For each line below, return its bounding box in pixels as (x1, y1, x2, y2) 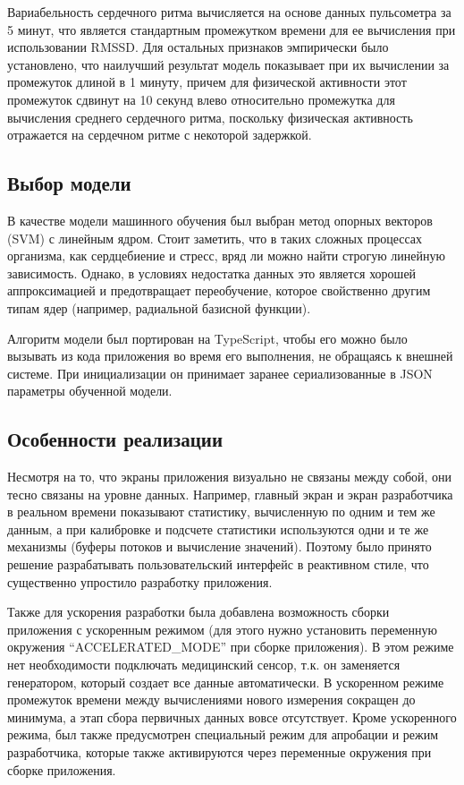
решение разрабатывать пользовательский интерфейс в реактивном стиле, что (7, 555, 429, 574)
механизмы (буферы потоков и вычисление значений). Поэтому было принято (7, 537, 432, 556)
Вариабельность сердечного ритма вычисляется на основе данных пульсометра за (7, 3, 451, 21)
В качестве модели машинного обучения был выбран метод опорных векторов (7, 210, 433, 229)
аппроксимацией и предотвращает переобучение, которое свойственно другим (7, 281, 431, 300)
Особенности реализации (7, 425, 223, 453)
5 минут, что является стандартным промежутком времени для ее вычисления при (7, 20, 456, 38)
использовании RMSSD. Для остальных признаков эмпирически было (7, 38, 389, 56)
